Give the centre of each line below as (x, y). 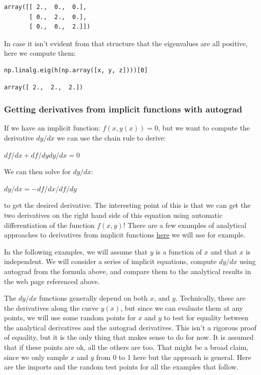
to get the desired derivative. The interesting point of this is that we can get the (127, 205)
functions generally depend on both (93, 298)
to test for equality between (206, 318)
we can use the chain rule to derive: (111, 137)
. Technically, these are (210, 298)
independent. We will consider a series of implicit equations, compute (110, 261)
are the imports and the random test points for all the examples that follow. (121, 367)
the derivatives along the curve (51, 307)
